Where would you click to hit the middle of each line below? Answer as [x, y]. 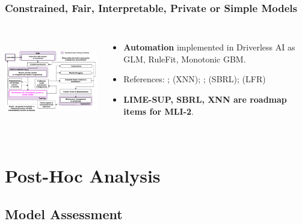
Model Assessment [64, 213]
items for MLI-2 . [159, 111]
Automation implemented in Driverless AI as [209, 47]
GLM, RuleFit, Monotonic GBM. [185, 59]
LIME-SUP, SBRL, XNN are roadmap [205, 99]
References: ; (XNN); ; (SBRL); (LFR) [195, 79]
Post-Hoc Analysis [83, 175]
